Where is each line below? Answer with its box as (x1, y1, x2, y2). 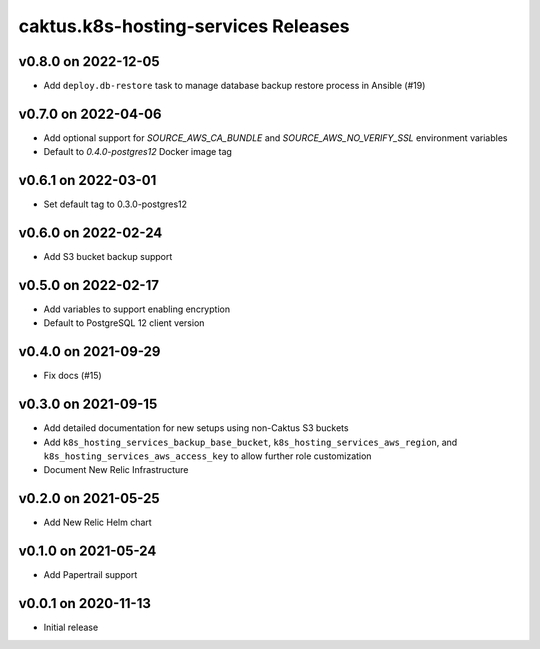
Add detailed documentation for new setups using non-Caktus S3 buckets (43, 422, 349, 434)
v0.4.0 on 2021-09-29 (18, 343, 161, 360)
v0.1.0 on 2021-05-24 (18, 543, 157, 560)
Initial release (43, 621, 99, 634)
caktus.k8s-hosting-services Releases (18, 15, 350, 37)
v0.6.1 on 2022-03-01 (18, 172, 157, 189)
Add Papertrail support (43, 569, 138, 581)
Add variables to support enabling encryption (43, 303, 230, 315)
